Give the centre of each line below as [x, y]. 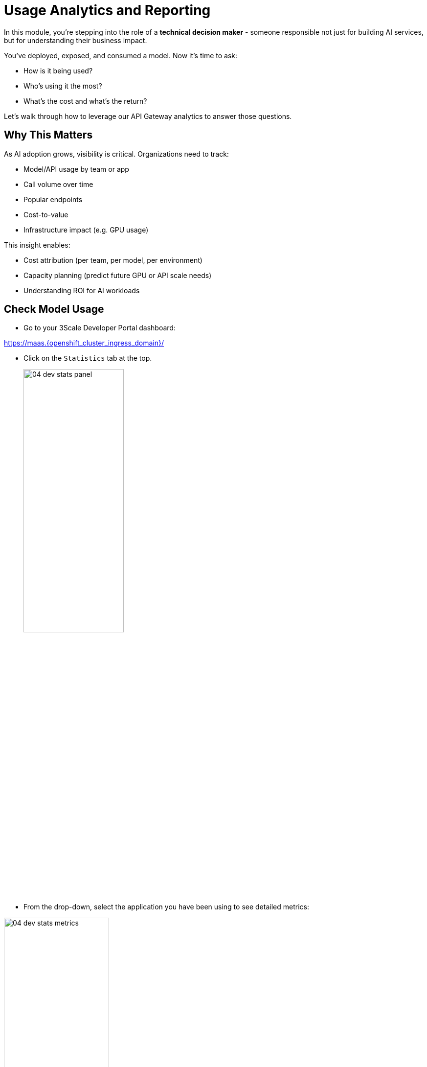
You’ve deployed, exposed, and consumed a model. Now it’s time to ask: [121, 55]
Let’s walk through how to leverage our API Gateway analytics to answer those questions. [148, 116]
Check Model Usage [54, 309]
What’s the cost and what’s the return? [85, 101]
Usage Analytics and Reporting [107, 10]
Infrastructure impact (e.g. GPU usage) [86, 230]
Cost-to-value [46, 214]
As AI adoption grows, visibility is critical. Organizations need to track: [116, 154]
